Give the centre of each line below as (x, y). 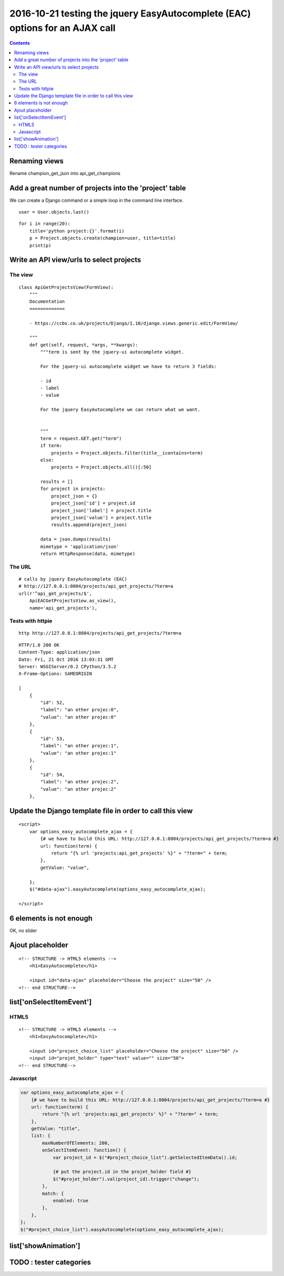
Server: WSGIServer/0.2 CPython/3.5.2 (68, 667)
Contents (20, 43)
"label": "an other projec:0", (80, 710)
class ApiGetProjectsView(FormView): (66, 287)
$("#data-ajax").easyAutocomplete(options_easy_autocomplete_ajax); (117, 889)
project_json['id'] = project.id (93, 503)
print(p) (40, 245)
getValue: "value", (65, 868)
